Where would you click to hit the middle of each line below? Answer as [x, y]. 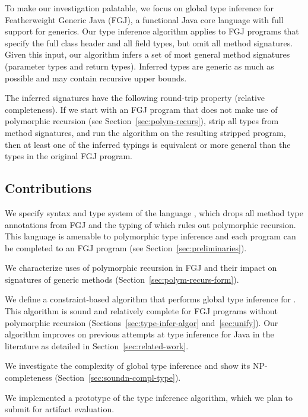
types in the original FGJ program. [69, 156]
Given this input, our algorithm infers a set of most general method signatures [147, 54]
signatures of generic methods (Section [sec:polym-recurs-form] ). [122, 279]
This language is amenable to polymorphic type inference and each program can [150, 236]
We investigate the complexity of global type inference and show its [128, 366]
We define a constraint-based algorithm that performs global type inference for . [150, 299]
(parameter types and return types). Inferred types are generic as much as [139, 66]
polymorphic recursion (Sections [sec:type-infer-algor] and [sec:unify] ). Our [142, 322]
